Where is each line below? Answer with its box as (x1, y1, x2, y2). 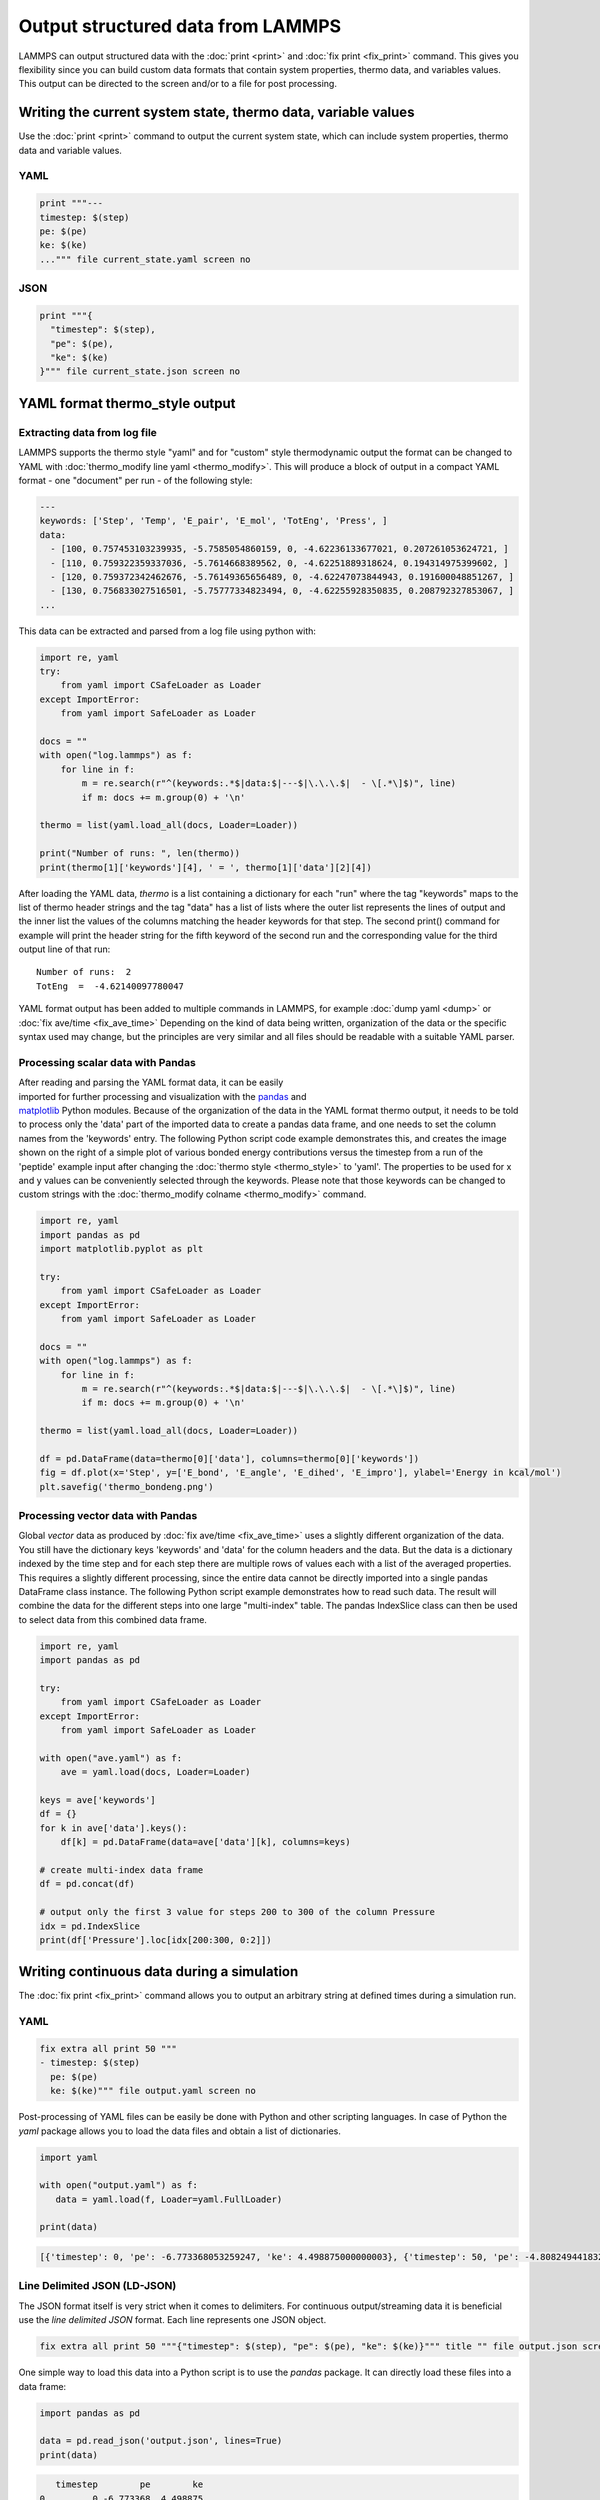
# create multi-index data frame (39, 1865, 204, 1875)
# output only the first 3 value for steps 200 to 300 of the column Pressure (39, 1906, 435, 1918)
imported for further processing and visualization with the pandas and (18, 1090, 307, 1102)
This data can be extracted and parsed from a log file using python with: (18, 625, 317, 637)
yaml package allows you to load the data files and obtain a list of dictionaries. (18, 2125, 342, 2137)
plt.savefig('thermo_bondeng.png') (39, 1481, 214, 1492)
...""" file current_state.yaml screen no (39, 253, 251, 265)
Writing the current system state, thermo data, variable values (18, 104, 415, 121)
